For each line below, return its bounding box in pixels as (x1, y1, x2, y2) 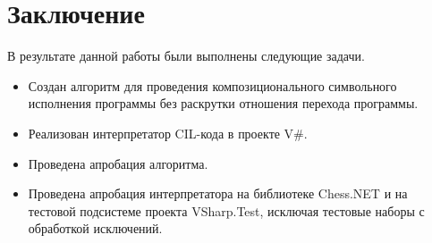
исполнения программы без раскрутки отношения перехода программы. (28, 94, 419, 113)
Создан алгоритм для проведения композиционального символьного (28, 76, 397, 95)
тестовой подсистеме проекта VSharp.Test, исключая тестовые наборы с (28, 201, 425, 220)
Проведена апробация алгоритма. (28, 154, 208, 172)
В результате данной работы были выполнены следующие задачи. (7, 46, 365, 65)
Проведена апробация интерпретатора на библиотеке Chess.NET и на (28, 184, 408, 203)
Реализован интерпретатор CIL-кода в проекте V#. (28, 123, 308, 142)
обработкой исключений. (28, 219, 163, 238)
